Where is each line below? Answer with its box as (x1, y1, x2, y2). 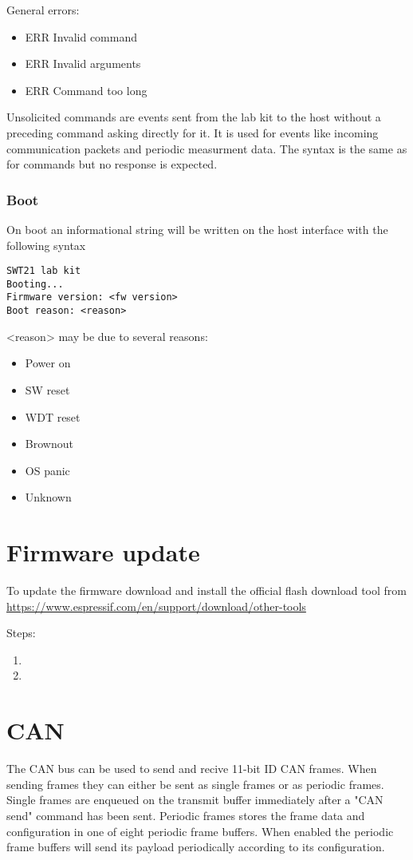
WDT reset (25, 408, 81, 425)
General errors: (6, 2, 80, 18)
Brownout (25, 435, 73, 452)
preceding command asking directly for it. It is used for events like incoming (6, 124, 379, 141)
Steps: (6, 624, 36, 641)
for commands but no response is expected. (6, 156, 218, 172)
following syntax (6, 236, 86, 253)
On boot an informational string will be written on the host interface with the (6, 220, 388, 237)
